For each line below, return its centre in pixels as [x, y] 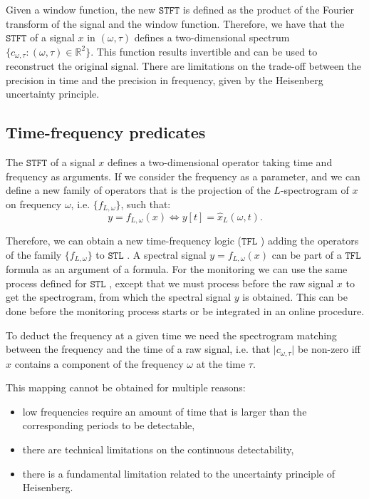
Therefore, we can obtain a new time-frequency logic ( [124, 241]
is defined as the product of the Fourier [268, 9]
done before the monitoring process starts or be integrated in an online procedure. [185, 310]
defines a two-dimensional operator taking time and [220, 162]
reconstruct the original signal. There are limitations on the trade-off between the [183, 66]
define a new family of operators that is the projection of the [138, 190]
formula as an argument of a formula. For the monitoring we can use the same [177, 269]
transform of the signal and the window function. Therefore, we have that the [175, 23]
